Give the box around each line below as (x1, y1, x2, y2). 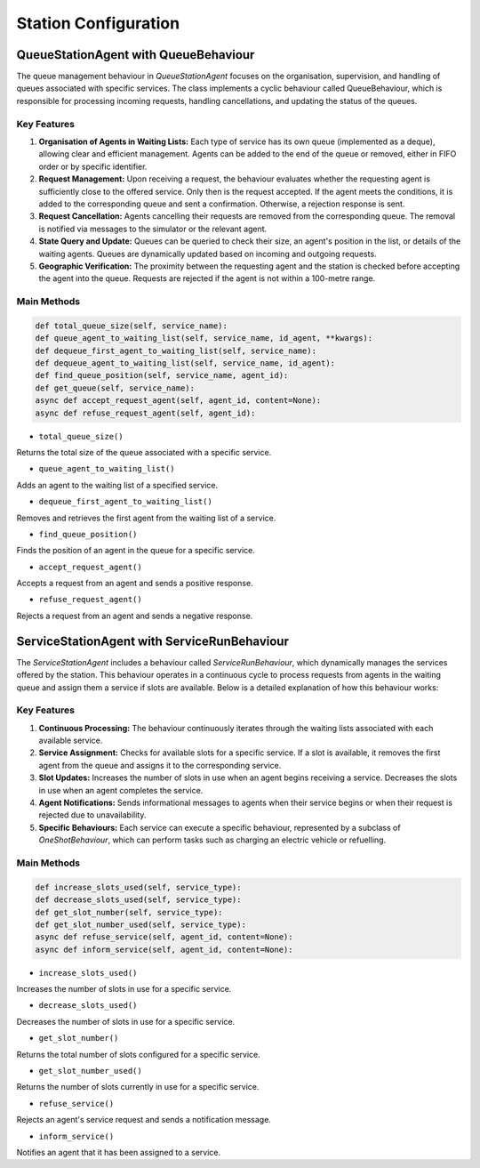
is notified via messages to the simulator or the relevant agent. (38, 223, 268, 234)
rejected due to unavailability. (38, 810, 147, 820)
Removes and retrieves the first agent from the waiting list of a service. (16, 512, 276, 523)
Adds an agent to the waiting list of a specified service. (16, 479, 219, 490)
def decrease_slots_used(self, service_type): (35, 895, 242, 905)
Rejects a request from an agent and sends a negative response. (16, 610, 253, 621)
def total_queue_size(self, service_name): (35, 320, 228, 331)
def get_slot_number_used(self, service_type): (35, 919, 246, 930)
